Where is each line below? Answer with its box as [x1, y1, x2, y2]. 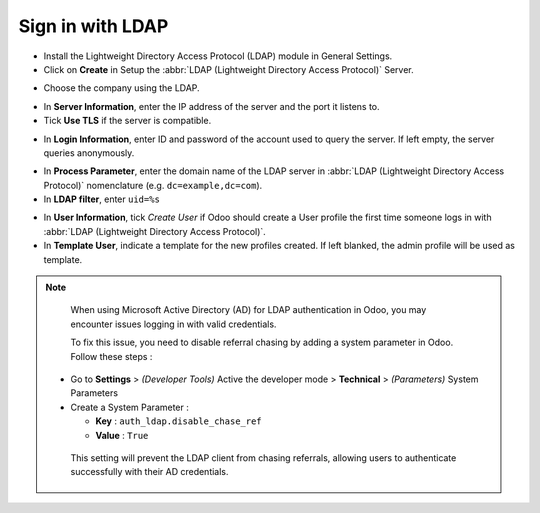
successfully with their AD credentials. [70, 466, 229, 478]
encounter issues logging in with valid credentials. [70, 318, 277, 330]
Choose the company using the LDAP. [43, 82, 200, 94]
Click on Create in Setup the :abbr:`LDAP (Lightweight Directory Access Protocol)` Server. [43, 63, 414, 75]
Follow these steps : [70, 350, 153, 362]
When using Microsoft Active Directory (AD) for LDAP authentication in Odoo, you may [70, 304, 427, 316]
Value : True [95, 429, 149, 441]
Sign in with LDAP [18, 15, 169, 37]
